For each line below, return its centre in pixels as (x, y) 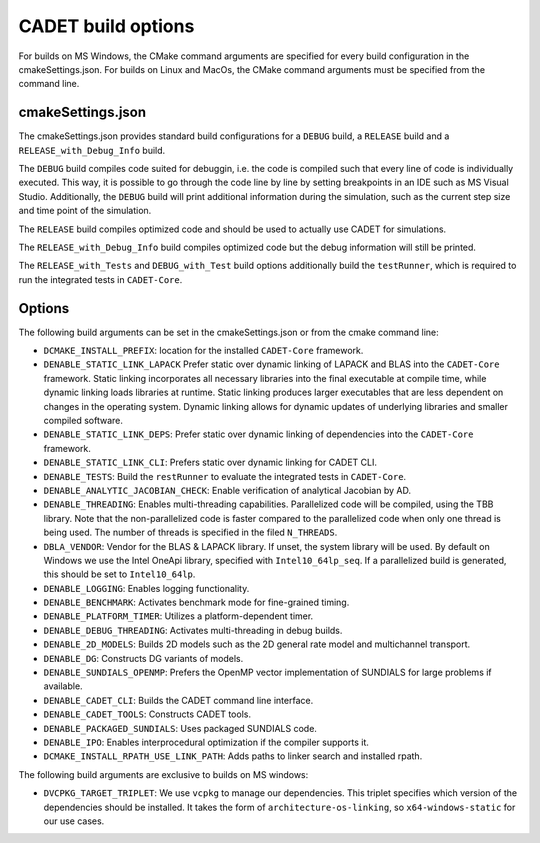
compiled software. (83, 420)
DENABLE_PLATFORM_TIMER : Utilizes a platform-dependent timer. (178, 616)
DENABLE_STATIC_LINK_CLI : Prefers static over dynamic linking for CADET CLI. (210, 462)
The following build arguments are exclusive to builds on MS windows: (163, 774)
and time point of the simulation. (85, 211)
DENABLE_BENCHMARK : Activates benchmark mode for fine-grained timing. (196, 602)
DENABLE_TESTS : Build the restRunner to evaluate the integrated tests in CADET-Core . (225, 476)
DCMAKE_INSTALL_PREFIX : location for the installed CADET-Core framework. (203, 351)
